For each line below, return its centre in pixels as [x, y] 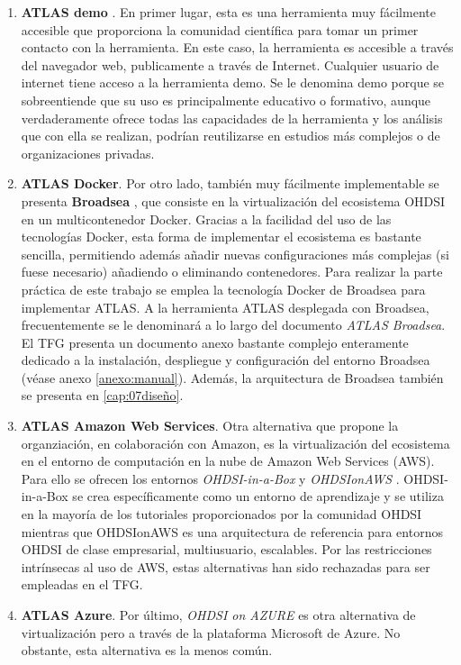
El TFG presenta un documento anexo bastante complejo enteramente [215, 342]
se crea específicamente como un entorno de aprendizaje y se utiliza [258, 496]
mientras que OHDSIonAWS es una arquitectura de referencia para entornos [232, 531]
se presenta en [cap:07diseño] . [102, 395]
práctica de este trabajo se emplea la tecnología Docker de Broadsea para [223, 289]
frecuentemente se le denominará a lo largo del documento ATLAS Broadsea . [233, 325]
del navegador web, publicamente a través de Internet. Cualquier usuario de [230, 64]
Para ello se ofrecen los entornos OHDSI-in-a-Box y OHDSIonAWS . [210, 478]
